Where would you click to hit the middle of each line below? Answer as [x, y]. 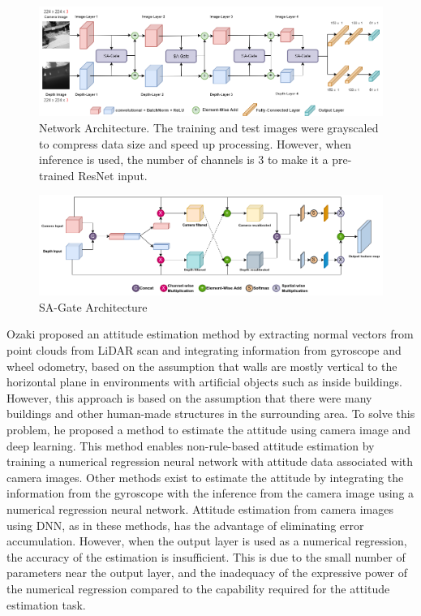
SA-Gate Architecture [93, 306]
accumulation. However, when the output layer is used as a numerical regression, [207, 541]
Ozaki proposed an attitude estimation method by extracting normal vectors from [210, 334]
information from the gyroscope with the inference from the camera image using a [210, 493]
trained [57, 175]
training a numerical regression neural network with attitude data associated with [210, 461]
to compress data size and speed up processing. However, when [195, 143]
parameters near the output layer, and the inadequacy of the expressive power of [207, 573]
